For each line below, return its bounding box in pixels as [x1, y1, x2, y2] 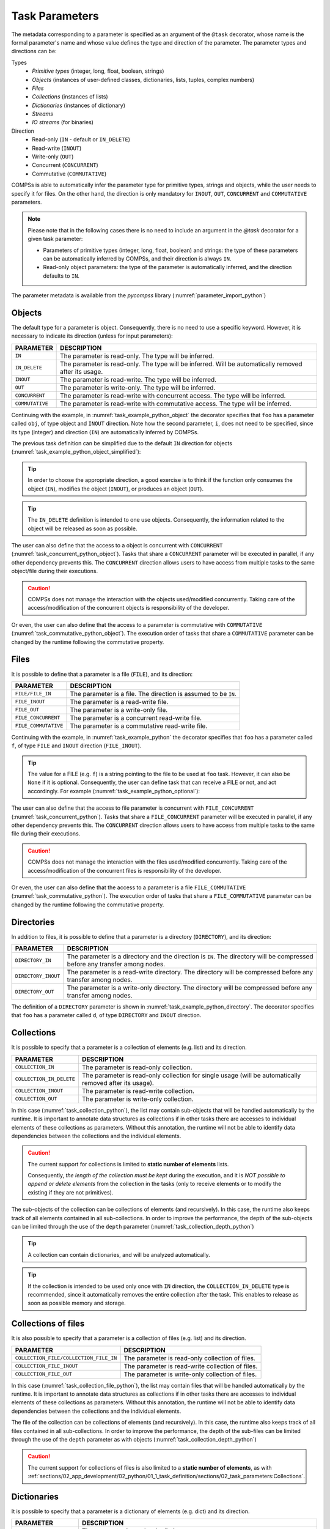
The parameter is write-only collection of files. [123, 1370, 257, 1379]
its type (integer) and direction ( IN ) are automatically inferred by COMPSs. [11, 428, 199, 435]
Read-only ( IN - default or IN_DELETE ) [32, 136, 131, 143]
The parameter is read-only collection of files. [123, 1353, 256, 1362]
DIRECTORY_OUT [15, 988, 54, 995]
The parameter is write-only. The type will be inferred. [60, 383, 216, 391]
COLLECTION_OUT [15, 1095, 57, 1102]
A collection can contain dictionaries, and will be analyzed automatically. [28, 1251, 210, 1258]
